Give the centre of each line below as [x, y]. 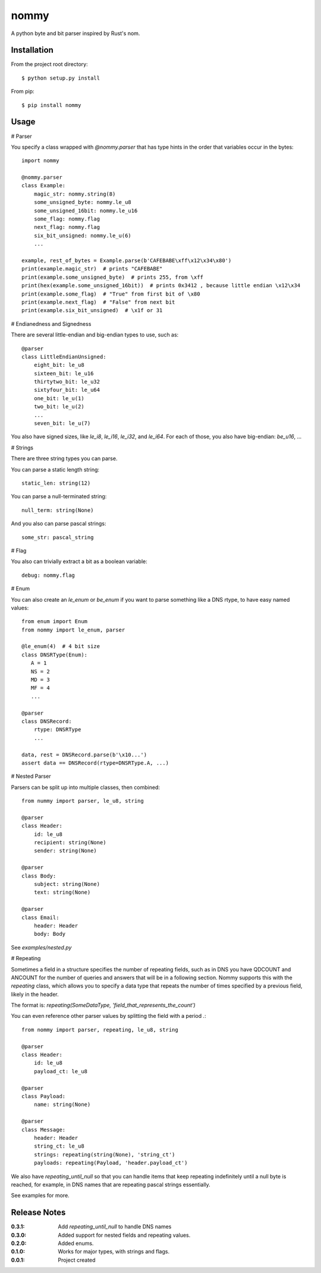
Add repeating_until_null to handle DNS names [115, 1227]
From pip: [23, 92]
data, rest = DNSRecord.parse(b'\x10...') [84, 755]
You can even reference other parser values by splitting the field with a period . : [108, 1016]
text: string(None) [62, 892]
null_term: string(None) [58, 510]
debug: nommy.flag [48, 575]
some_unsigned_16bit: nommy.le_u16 [86, 210]
